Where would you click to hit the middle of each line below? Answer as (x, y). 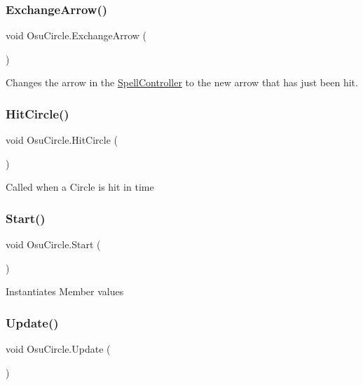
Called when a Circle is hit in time (80, 187)
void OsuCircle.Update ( (58, 349)
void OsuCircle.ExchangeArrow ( (76, 35)
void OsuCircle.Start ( (53, 244)
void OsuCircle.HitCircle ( (62, 140)
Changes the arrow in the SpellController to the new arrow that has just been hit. (182, 82)
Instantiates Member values (65, 291)
